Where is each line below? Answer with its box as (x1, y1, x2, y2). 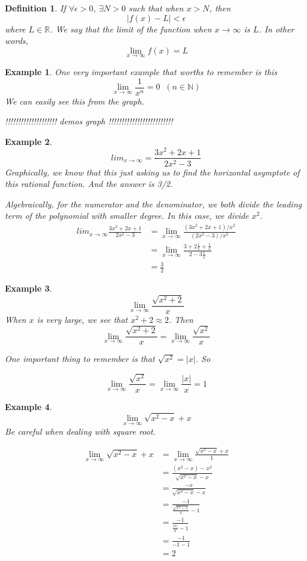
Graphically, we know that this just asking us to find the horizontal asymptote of (5, 165, 300, 178)
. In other (258, 22, 294, 35)
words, (5, 34, 28, 47)
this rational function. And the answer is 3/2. (5, 177, 173, 190)
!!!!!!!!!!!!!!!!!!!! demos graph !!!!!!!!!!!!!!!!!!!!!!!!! (5, 115, 173, 127)
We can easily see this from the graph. (5, 94, 144, 107)
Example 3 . (5, 282, 52, 295)
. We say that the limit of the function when (50, 22, 212, 35)
